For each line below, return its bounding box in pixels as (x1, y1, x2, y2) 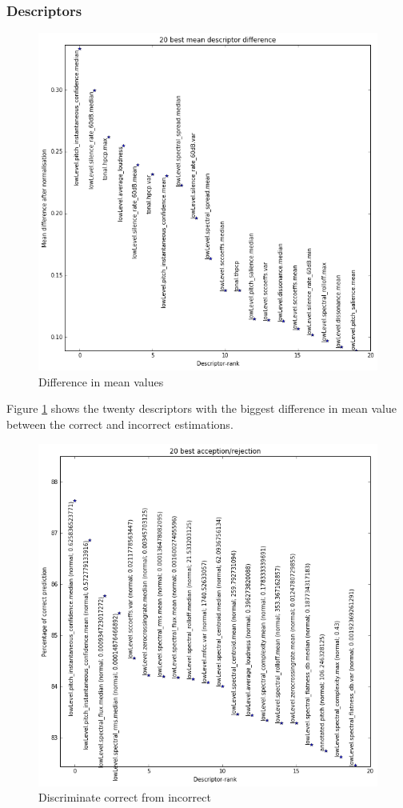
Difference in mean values (38, 373, 164, 390)
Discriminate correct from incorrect (38, 789, 211, 806)
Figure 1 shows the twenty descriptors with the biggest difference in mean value (6, 400, 397, 417)
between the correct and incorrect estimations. (6, 415, 233, 432)
